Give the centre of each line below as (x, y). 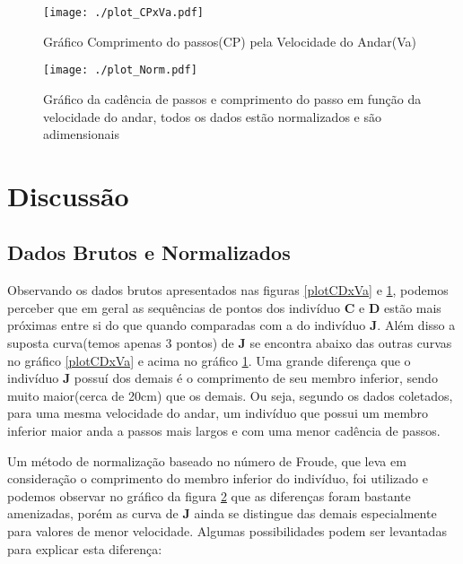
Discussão (68, 195)
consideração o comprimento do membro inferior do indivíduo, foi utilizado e (218, 478)
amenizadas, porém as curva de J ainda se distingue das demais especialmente (222, 513)
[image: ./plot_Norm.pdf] (120, 70)
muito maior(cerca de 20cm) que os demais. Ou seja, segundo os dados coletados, (230, 395)
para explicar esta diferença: (85, 548)
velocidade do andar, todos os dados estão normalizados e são (212, 116)
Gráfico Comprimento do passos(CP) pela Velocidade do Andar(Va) (230, 41)
